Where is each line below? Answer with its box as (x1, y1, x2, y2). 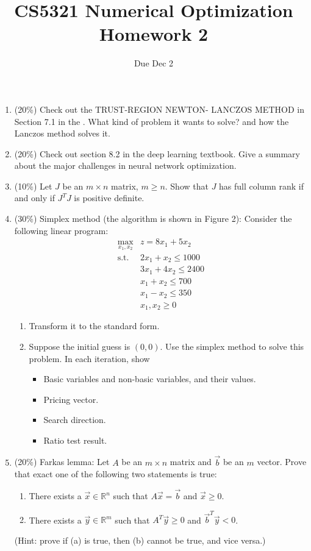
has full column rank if (219, 179, 304, 192)
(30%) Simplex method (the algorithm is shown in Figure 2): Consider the (14, 212, 292, 225)
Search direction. (43, 413, 106, 426)
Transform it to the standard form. (29, 319, 160, 332)
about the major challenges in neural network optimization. (14, 159, 237, 172)
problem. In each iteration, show (29, 352, 150, 364)
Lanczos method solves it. (14, 127, 110, 140)
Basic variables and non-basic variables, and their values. (43, 372, 256, 385)
